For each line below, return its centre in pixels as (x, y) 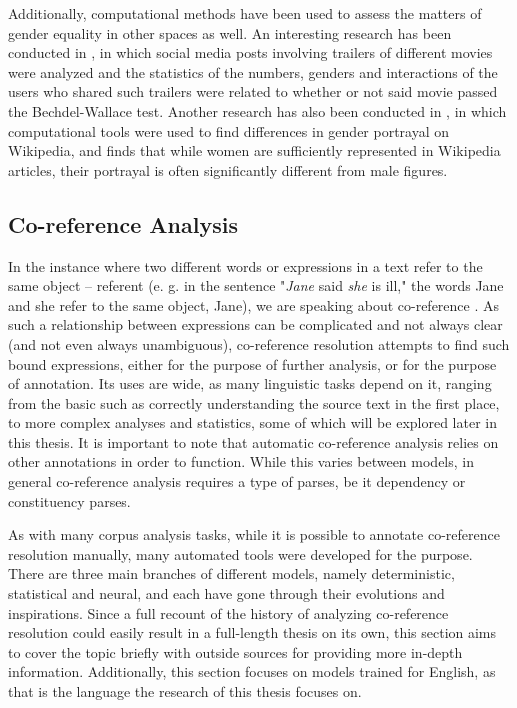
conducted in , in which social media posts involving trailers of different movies (250, 52)
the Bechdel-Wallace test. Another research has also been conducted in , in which (257, 110)
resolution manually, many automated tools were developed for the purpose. (240, 553)
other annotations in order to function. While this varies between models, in (241, 461)
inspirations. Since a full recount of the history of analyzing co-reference (228, 612)
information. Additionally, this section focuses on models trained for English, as (252, 671)
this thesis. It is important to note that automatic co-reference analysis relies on (253, 441)
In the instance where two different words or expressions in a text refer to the (245, 265)
